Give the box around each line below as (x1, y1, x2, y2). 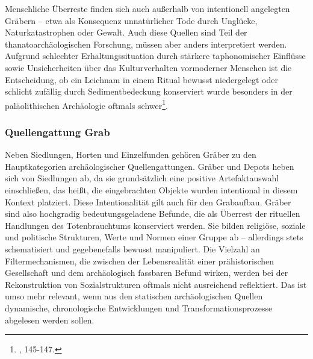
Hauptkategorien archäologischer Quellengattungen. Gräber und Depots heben (5, 160, 294, 172)
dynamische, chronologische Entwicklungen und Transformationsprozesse (5, 301, 273, 314)
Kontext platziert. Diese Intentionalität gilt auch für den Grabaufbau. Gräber (5, 195, 291, 208)
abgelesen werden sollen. (5, 313, 95, 326)
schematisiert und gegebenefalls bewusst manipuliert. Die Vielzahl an (5, 242, 260, 255)
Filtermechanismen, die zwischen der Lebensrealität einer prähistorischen (5, 254, 274, 267)
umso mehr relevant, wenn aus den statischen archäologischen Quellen (5, 290, 263, 302)
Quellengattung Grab (5, 124, 110, 139)
